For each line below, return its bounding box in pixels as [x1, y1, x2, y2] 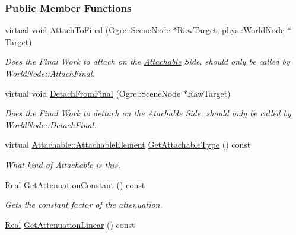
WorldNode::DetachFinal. [5, 118, 97, 131]
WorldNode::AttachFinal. [5, 67, 95, 79]
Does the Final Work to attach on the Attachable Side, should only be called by [5, 55, 290, 68]
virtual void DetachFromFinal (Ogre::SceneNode [5, 87, 181, 99]
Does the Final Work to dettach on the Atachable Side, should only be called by [5, 107, 291, 119]
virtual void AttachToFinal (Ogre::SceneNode [5, 24, 170, 36]
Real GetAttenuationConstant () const [5, 178, 145, 190]
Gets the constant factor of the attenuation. [5, 198, 163, 211]
